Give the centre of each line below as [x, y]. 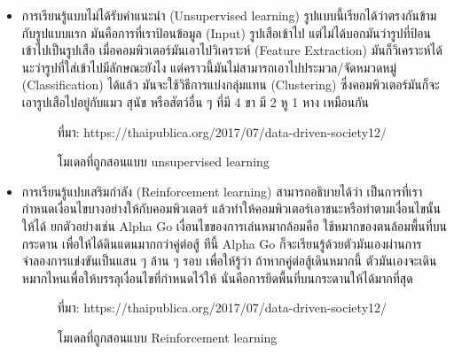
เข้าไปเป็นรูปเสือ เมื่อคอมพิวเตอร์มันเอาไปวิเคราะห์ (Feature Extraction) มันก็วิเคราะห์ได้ [232, 50]
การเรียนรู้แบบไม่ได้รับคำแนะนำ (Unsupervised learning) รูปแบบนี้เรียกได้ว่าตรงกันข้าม [229, 15]
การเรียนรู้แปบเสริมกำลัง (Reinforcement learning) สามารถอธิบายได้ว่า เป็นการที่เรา [222, 191]
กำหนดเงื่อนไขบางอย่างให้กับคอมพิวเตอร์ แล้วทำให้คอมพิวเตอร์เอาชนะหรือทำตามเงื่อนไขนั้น [231, 208]
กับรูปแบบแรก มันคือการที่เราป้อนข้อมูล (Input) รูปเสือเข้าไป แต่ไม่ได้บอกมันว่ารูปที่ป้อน [226, 32]
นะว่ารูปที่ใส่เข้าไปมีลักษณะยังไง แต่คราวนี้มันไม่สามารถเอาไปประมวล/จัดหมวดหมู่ [209, 67]
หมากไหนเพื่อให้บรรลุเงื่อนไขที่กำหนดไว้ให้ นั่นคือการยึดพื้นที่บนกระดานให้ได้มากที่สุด [217, 277]
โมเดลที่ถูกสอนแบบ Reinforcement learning [167, 337]
